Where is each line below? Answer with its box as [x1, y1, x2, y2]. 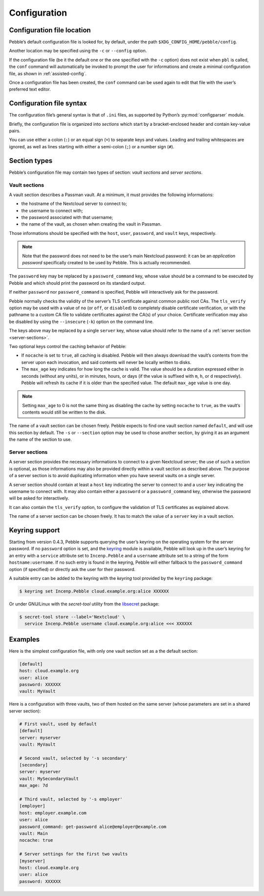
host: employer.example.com [19, 810, 87, 816]
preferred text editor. [9, 86, 51, 92]
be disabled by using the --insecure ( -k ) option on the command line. [9, 319, 154, 324]
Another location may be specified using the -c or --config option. [9, 48, 147, 54]
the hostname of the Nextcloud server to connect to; [21, 201, 127, 207]
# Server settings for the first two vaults [19, 851, 128, 857]
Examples [9, 635, 40, 643]
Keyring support [9, 526, 60, 534]
